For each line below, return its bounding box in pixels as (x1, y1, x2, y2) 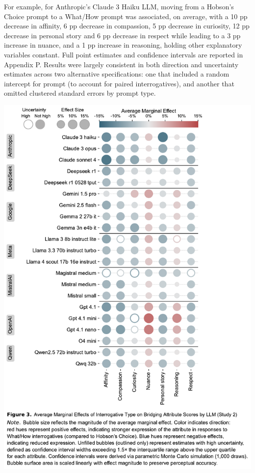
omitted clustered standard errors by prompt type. (4, 88, 156, 98)
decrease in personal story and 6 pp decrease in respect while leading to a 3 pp (4, 30, 241, 40)
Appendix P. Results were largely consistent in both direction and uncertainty (4, 59, 239, 69)
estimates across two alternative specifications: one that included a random (4, 69, 229, 79)
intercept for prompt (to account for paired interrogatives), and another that (4, 78, 234, 88)
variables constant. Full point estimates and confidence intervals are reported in (4, 49, 243, 59)
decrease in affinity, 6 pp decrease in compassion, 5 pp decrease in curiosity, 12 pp (4, 21, 250, 31)
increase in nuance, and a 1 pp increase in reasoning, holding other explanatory (4, 40, 242, 50)
